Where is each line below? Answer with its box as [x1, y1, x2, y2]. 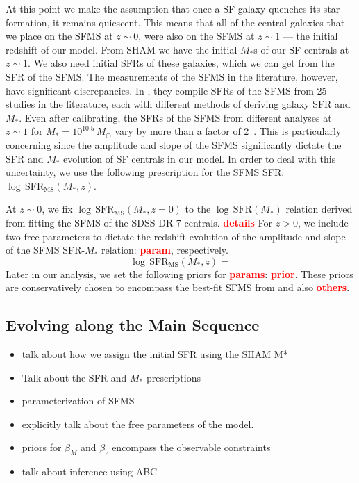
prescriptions [146, 370, 201, 384]
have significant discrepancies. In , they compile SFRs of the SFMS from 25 [6, 83, 327, 97]
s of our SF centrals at [253, 42, 349, 56]
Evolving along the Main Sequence [6, 314, 260, 336]
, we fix [42, 202, 73, 216]
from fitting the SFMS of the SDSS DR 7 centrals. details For [6, 215, 273, 229]
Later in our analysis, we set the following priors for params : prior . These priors [6, 266, 353, 281]
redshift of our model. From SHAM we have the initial [6, 42, 237, 56]
